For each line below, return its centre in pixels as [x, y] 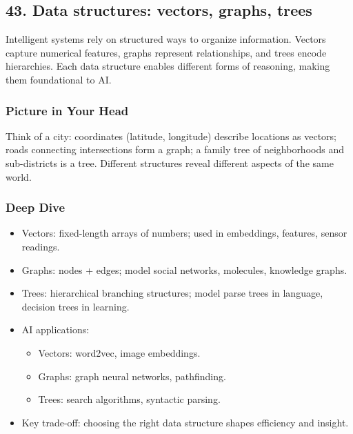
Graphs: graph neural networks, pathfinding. [132, 376]
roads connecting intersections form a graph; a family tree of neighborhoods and [175, 149]
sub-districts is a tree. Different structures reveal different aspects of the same [170, 162]
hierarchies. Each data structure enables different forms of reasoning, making [168, 66]
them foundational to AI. [59, 79]
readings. [41, 246]
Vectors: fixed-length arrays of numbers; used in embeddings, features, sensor [184, 233]
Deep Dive [36, 207]
